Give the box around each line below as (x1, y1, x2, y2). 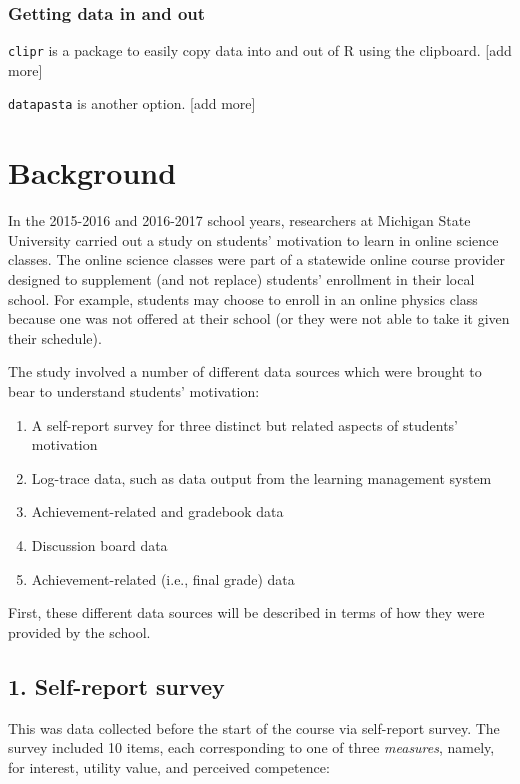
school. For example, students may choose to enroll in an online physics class (8, 288, 478, 309)
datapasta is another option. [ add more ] (8, 93, 256, 114)
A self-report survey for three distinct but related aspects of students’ (31, 414, 459, 435)
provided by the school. (8, 621, 151, 642)
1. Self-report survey (8, 670, 225, 701)
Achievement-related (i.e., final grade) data (31, 568, 295, 589)
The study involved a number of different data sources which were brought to (8, 361, 482, 382)
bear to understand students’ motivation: (8, 381, 260, 401)
